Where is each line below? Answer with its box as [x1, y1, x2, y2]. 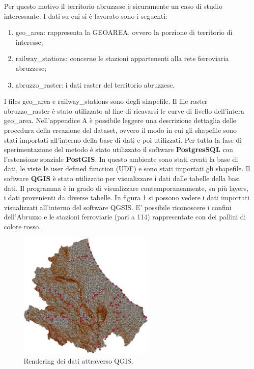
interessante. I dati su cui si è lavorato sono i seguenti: [4, 10, 168, 21]
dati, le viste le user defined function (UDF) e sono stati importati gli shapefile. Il [4, 163, 250, 174]
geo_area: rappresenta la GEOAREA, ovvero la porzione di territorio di [15, 27, 233, 37]
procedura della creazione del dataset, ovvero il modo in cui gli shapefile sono [4, 124, 237, 135]
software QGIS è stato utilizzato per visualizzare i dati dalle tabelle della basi [4, 173, 240, 183]
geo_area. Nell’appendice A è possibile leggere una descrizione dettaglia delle [4, 115, 236, 125]
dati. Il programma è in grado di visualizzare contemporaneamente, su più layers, [4, 183, 249, 193]
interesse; [15, 36, 43, 47]
